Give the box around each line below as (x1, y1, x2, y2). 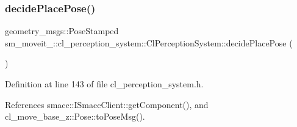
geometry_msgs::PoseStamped (5, 24, 119, 37)
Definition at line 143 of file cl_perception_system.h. (5, 78, 204, 90)
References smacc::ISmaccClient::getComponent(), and (5, 98, 209, 111)
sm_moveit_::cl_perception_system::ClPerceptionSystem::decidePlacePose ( (5, 36, 293, 49)
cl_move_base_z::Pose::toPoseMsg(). (5, 110, 145, 123)
